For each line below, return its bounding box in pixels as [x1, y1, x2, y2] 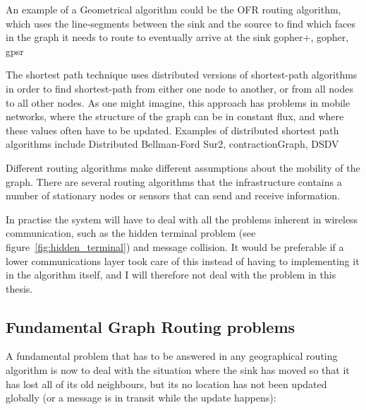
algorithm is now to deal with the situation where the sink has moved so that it [6, 363, 350, 377]
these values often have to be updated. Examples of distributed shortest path [6, 122, 339, 137]
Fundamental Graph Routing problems [6, 315, 295, 337]
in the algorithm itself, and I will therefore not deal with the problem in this [6, 267, 336, 282]
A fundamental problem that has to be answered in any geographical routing [6, 348, 338, 363]
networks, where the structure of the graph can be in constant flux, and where [6, 109, 344, 124]
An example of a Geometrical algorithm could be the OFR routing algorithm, [6, 2, 341, 16]
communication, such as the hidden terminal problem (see [6, 225, 256, 240]
